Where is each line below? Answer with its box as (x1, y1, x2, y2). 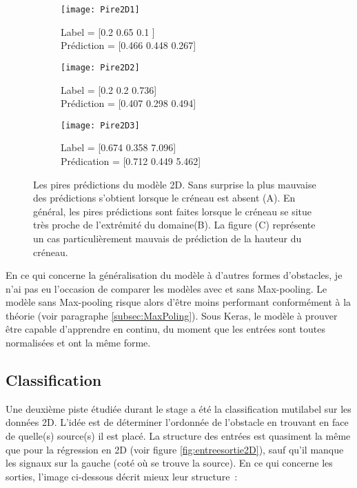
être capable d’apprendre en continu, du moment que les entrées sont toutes (6, 322, 325, 336)
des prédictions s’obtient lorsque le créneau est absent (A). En (33, 191, 296, 205)
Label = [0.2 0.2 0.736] (61, 82, 157, 97)
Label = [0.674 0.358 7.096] (61, 140, 176, 155)
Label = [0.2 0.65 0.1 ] (61, 24, 155, 39)
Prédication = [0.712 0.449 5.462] (61, 153, 201, 168)
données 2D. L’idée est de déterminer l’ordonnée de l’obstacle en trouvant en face (6, 415, 349, 429)
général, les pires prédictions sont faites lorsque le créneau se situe (33, 204, 312, 218)
